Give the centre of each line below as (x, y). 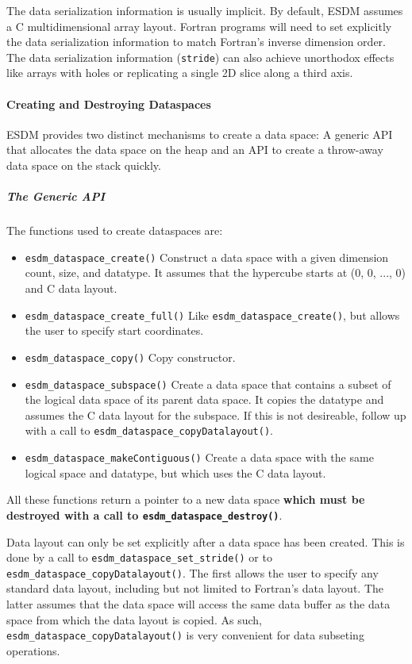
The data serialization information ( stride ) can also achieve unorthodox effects (200, 57)
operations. (33, 650)
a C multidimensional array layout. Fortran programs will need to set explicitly (199, 26)
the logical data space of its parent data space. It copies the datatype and (204, 399)
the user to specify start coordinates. (114, 330)
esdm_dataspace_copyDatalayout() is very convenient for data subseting (185, 635)
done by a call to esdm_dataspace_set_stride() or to (139, 557)
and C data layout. (71, 288)
